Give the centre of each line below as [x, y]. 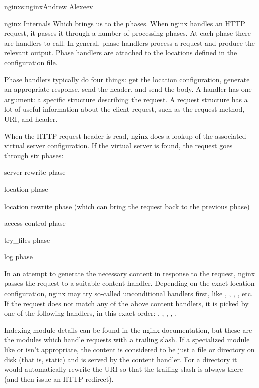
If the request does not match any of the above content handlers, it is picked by [126, 303]
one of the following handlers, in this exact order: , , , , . [91, 313]
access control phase [35, 223]
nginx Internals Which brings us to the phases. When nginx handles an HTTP [125, 23]
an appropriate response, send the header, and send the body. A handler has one [128, 89]
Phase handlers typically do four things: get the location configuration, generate [127, 79]
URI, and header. [31, 118]
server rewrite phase [35, 172]
